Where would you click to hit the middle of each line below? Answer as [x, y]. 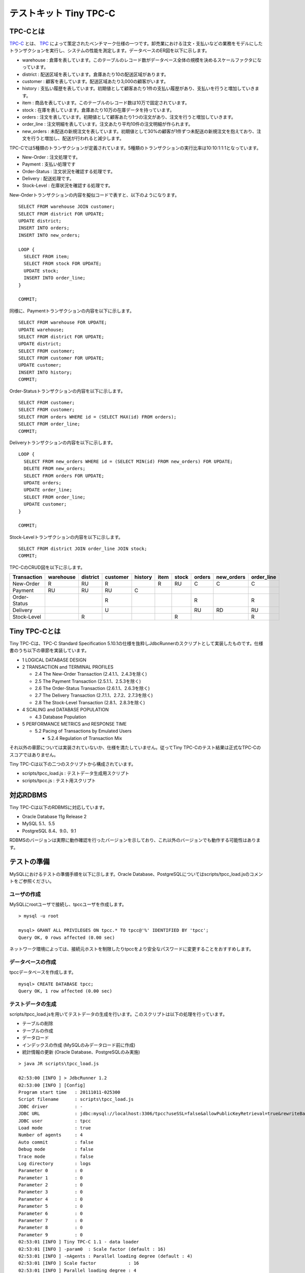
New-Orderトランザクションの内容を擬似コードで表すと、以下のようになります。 [95, 195]
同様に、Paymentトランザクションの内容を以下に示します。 [72, 311]
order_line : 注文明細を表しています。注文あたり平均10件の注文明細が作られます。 [108, 124]
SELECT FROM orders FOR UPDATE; [64, 476]
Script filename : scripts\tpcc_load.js [76, 1099]
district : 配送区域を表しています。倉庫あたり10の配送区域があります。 [95, 74]
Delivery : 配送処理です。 [48, 179]
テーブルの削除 [38, 1023]
